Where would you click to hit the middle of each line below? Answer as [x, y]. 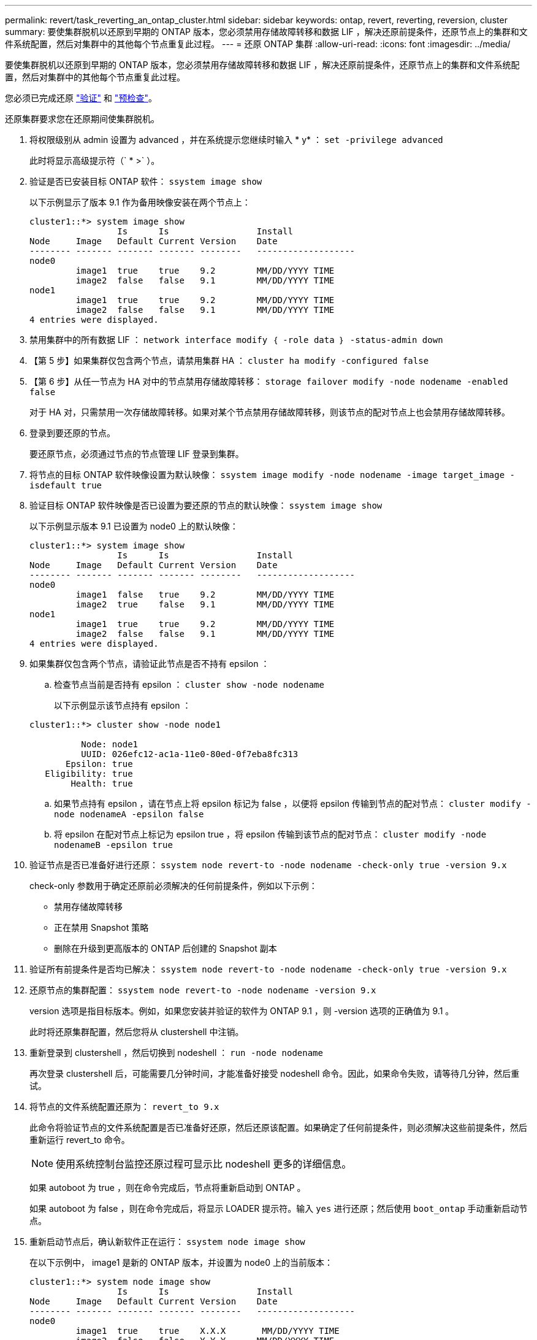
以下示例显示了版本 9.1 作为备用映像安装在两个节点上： [140, 202]
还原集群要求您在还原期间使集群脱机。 [82, 119]
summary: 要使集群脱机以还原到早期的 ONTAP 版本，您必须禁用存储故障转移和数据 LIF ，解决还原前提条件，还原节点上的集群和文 [266, 32]
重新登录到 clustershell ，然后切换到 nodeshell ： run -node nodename [176, 1053]
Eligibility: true [89, 774]
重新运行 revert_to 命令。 [80, 1140]
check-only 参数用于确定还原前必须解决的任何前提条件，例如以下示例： [173, 886]
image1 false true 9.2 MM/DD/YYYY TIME [205, 595]
